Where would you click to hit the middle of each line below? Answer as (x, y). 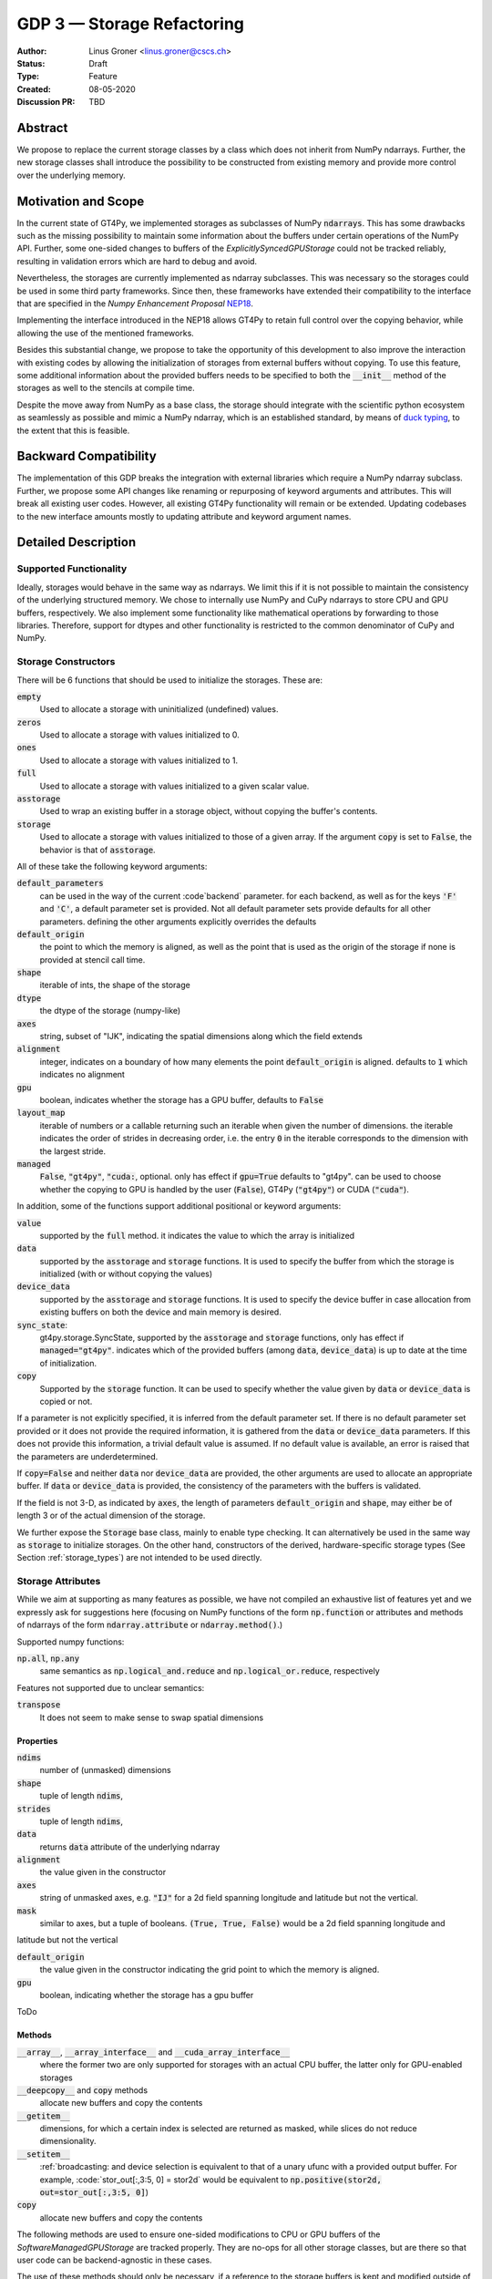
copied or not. (66, 1401)
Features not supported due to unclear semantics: (111, 1687)
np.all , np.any (48, 1658)
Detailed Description (77, 542)
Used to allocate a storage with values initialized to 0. (140, 735)
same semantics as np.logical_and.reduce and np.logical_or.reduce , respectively (210, 1671)
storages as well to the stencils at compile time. (106, 388)
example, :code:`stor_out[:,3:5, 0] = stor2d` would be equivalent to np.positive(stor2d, (210, 2180)
